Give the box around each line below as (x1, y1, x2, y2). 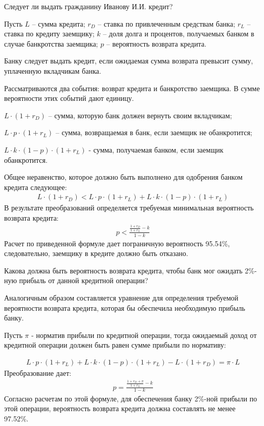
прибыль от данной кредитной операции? (19, 275, 148, 286)
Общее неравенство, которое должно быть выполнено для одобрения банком (4, 172, 243, 182)
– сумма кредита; (32, 18, 85, 29)
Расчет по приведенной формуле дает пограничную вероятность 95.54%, (4, 238, 230, 248)
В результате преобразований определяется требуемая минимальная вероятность (4, 202, 254, 213)
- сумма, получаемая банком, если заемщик (89, 144, 224, 155)
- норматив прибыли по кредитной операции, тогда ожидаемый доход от (31, 329, 257, 340)
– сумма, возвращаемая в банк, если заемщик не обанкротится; (55, 127, 252, 138)
